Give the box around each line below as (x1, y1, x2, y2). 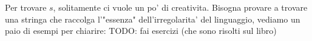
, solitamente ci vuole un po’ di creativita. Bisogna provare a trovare (53, 1, 308, 13)
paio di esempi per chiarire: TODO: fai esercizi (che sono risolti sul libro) (5, 24, 277, 37)
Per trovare (5, 1, 47, 13)
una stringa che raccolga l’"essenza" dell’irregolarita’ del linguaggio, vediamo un (5, 12, 300, 25)
